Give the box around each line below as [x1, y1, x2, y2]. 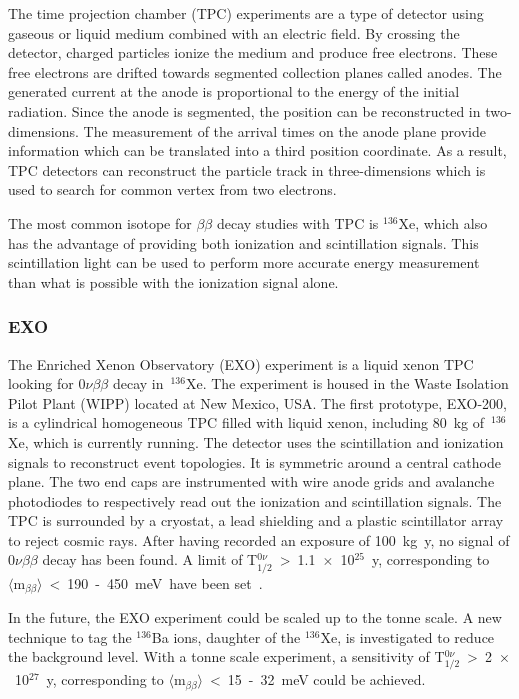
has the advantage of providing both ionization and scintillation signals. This [8, 232, 479, 253]
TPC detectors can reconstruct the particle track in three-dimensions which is [8, 159, 486, 180]
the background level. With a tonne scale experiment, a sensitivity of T [8, 646, 445, 667]
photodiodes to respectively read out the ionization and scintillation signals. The [8, 490, 502, 511]
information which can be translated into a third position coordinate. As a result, [8, 140, 507, 161]
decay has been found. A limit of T [42, 549, 258, 570]
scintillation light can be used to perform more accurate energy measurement [8, 252, 480, 273]
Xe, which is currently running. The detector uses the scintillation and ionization [8, 431, 504, 452]
